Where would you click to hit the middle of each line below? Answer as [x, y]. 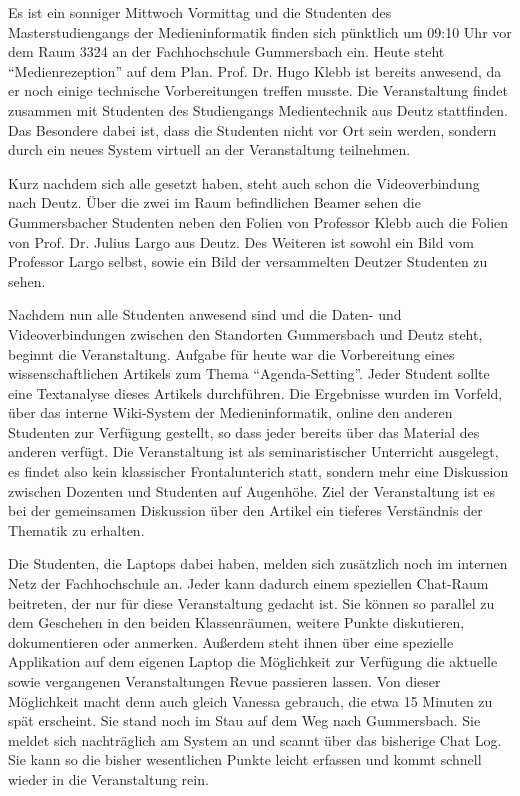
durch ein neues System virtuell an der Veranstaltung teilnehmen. [209, 149]
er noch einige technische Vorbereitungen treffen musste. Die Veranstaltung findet [258, 90]
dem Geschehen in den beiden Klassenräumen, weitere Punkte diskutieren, [236, 622]
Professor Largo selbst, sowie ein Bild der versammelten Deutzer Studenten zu [248, 261]
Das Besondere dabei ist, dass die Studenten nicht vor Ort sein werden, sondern [252, 129]
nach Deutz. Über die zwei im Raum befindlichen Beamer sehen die [214, 202]
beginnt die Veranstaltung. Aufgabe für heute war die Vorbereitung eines [231, 353]
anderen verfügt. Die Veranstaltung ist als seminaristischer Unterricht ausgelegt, [253, 451]
